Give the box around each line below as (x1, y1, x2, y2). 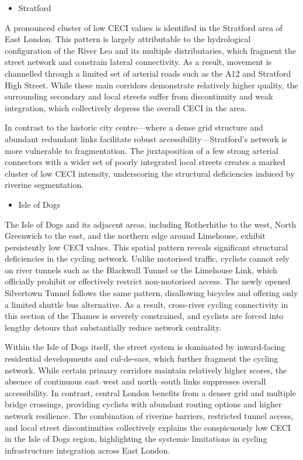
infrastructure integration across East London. (5, 444, 170, 456)
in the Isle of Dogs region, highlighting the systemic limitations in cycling (5, 432, 267, 445)
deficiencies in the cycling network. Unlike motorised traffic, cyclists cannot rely (5, 252, 290, 265)
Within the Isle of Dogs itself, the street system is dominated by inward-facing (5, 341, 285, 353)
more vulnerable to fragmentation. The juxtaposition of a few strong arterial (5, 144, 278, 156)
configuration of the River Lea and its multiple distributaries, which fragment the (5, 44, 297, 56)
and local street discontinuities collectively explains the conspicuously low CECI (5, 421, 291, 433)
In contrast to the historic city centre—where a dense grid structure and (5, 121, 263, 133)
